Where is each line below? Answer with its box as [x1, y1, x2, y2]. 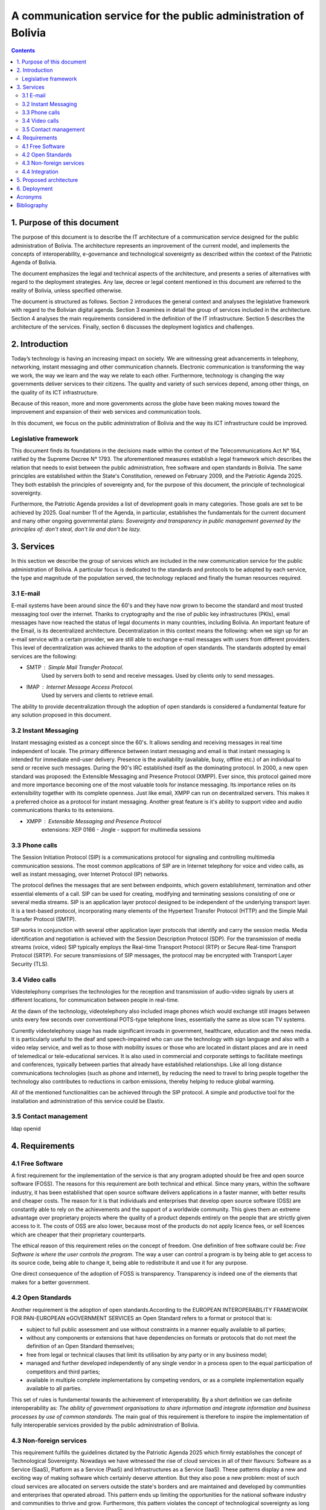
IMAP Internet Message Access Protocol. [26, 683, 134, 690]
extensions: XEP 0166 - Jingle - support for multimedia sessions [41, 826, 202, 834]
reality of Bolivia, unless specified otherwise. [11, 287, 123, 294]
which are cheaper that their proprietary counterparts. [11, 1231, 146, 1238]
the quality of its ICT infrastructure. [11, 388, 99, 396]
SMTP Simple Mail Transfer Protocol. [26, 664, 124, 671]
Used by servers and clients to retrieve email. [41, 692, 154, 699]
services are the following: [11, 652, 77, 660]
